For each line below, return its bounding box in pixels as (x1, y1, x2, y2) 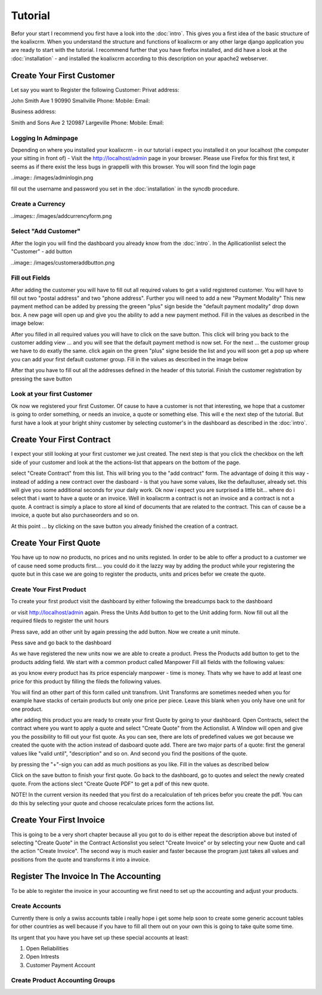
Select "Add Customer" (11, 227, 80, 235)
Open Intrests (26, 953, 60, 960)
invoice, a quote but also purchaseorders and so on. (11, 511, 140, 519)
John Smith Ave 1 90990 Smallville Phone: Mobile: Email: (11, 97, 150, 105)
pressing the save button (11, 375, 72, 382)
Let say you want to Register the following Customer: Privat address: (11, 86, 179, 93)
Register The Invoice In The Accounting (11, 871, 161, 882)
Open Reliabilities (26, 944, 69, 952)
